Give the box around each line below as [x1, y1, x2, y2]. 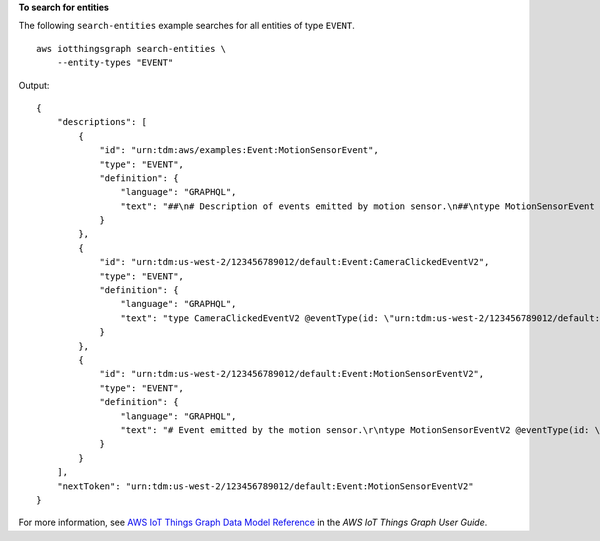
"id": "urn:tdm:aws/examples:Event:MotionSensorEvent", [99, 145, 379, 156]
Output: [18, 79, 50, 91]
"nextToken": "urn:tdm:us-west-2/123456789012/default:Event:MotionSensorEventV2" [56, 480, 474, 492]
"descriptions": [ [56, 116, 148, 128]
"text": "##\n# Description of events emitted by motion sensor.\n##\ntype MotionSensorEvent [120, 200, 595, 212]
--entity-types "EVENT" [56, 57, 174, 69]
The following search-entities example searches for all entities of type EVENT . [18, 20, 355, 32]
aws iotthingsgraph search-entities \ [36, 43, 227, 54]
